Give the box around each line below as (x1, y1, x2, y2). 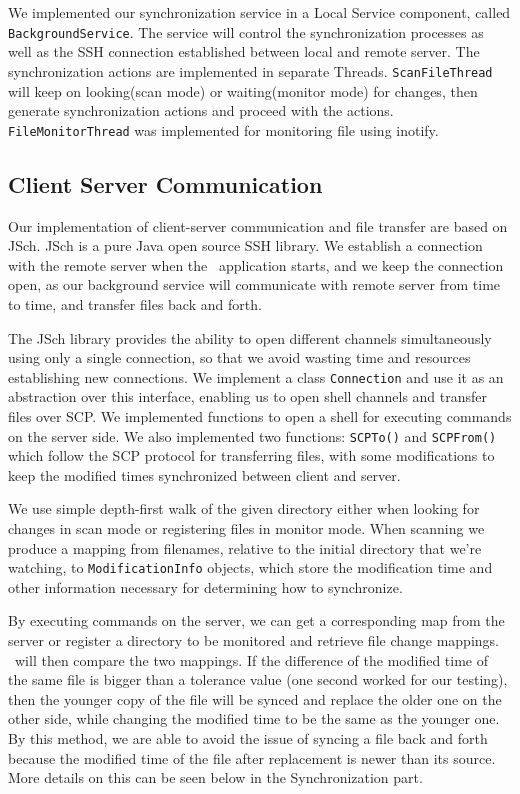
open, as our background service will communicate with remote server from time (8, 274, 501, 295)
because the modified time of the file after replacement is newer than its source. (8, 747, 496, 768)
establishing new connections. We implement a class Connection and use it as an (8, 366, 504, 387)
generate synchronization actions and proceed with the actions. (8, 100, 394, 121)
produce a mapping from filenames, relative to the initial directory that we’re (8, 537, 482, 558)
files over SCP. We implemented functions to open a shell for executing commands (8, 405, 512, 426)
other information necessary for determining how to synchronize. (8, 576, 403, 597)
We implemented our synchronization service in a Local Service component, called (8, 2, 511, 22)
